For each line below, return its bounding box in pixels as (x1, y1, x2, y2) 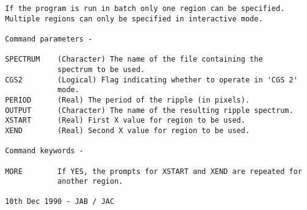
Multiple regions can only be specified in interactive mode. (5, 14, 263, 23)
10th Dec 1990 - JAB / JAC (5, 197, 115, 206)
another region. (57, 177, 123, 186)
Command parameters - (5, 34, 93, 43)
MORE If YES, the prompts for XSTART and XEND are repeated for (5, 167, 302, 176)
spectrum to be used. (57, 65, 145, 74)
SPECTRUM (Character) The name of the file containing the (5, 55, 263, 64)
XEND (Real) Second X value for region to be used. (5, 126, 250, 135)
